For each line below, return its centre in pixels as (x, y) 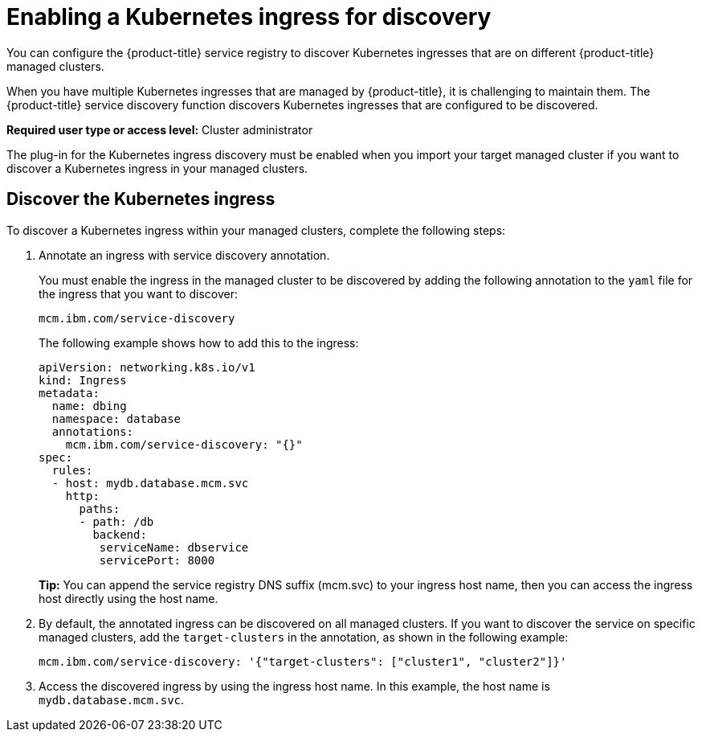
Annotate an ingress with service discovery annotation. (184, 255)
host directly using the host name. (129, 598)
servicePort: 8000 (157, 560)
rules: (72, 470)
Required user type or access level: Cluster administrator (160, 129)
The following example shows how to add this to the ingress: (199, 342)
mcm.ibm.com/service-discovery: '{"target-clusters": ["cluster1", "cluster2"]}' (303, 661)
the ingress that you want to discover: (138, 293)
